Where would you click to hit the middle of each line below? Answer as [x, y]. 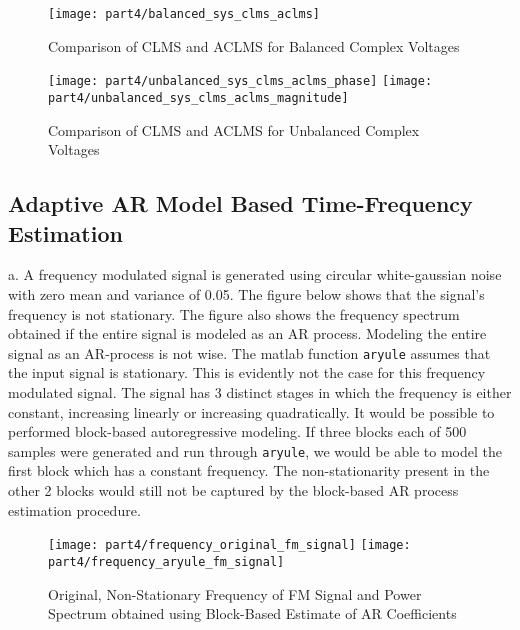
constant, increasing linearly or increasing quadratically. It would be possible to [251, 411]
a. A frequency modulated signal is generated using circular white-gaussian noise [255, 274]
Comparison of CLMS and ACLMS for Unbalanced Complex [234, 129]
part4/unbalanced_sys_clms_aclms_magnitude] [198, 97]
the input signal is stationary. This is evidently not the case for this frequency [247, 372]
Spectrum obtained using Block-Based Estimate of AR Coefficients [252, 613]
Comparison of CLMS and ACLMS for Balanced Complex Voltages [254, 45]
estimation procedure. [74, 509]
